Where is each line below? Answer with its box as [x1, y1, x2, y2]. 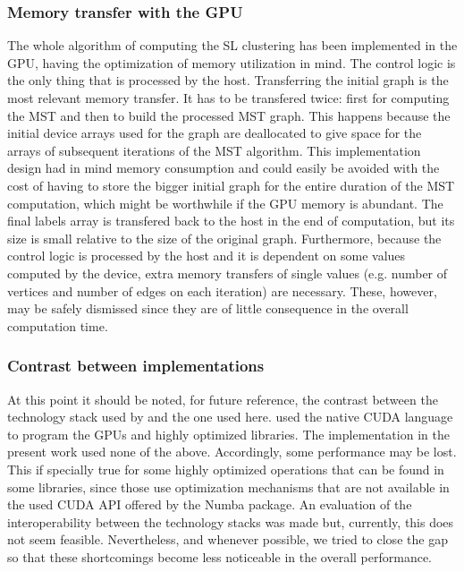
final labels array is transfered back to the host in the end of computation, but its [7, 211, 455, 230]
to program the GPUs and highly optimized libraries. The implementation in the [7, 424, 450, 443]
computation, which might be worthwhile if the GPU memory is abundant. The [7, 193, 443, 212]
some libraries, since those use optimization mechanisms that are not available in [7, 477, 450, 496]
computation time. [7, 316, 108, 335]
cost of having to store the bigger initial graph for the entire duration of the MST [7, 175, 455, 194]
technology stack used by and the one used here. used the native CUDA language [7, 407, 453, 426]
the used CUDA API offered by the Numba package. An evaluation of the [7, 495, 412, 514]
